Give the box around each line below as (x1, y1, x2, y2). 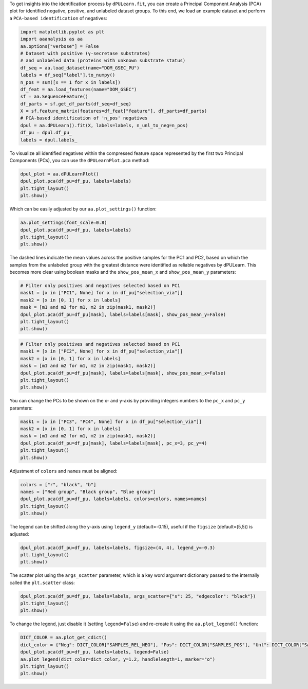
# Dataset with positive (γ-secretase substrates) (20, 50, 151, 56)
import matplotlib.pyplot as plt (20, 29, 105, 34)
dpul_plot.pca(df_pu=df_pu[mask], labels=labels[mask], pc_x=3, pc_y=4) (20, 440, 207, 446)
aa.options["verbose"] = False (20, 43, 100, 49)
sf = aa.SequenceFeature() (20, 94, 88, 100)
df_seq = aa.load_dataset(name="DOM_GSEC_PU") (20, 65, 140, 70)
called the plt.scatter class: (9, 579, 75, 586)
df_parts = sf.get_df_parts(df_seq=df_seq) (20, 101, 132, 107)
